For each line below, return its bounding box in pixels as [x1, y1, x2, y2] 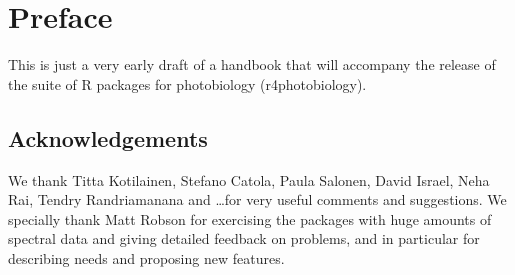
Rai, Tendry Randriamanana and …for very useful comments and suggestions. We [8, 189, 507, 210]
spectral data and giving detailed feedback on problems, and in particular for [8, 228, 480, 249]
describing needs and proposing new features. [8, 247, 285, 268]
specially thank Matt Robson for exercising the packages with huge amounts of [8, 208, 492, 229]
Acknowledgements [8, 122, 208, 153]
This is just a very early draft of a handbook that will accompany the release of [8, 54, 496, 75]
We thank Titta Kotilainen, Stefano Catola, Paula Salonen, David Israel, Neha [8, 169, 490, 190]
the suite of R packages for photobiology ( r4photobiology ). [8, 73, 367, 94]
